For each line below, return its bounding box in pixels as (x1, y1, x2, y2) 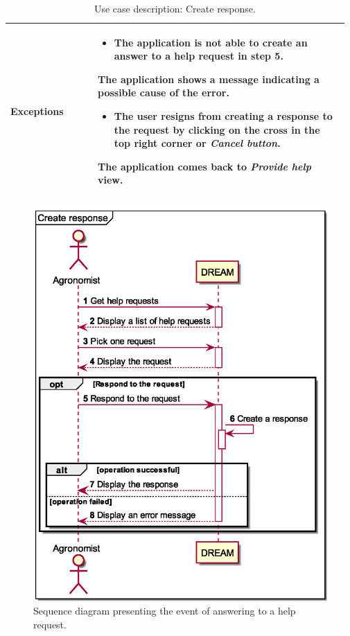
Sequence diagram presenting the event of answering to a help (33, 603, 296, 618)
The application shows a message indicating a (98, 71, 320, 86)
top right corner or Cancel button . (114, 136, 281, 150)
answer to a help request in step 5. (114, 48, 283, 63)
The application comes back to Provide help (98, 159, 311, 173)
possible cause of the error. (98, 85, 229, 100)
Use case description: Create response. (94, 1, 256, 15)
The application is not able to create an (114, 35, 308, 49)
